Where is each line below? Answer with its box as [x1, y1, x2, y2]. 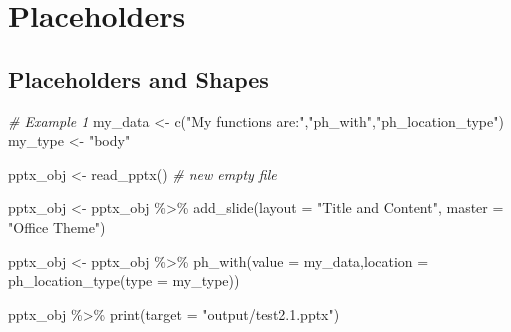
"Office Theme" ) [8, 216, 106, 237]
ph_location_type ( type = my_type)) [8, 270, 240, 291]
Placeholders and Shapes [8, 63, 269, 94]
